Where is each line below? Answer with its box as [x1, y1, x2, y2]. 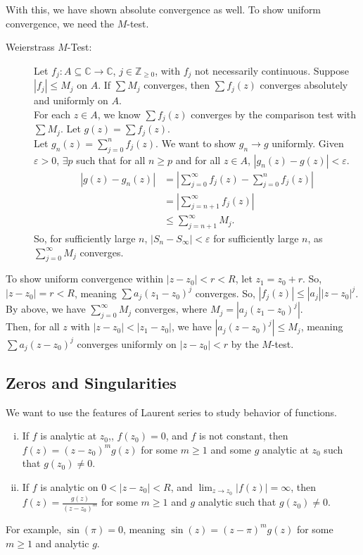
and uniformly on [34, 93, 108, 108]
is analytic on [40, 479, 98, 494]
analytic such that [198, 494, 276, 509]
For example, [6, 521, 62, 536]
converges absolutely [260, 77, 348, 92]
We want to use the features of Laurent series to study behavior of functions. [6, 404, 337, 419]
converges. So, [195, 285, 255, 300]
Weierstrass [6, 39, 55, 54]
